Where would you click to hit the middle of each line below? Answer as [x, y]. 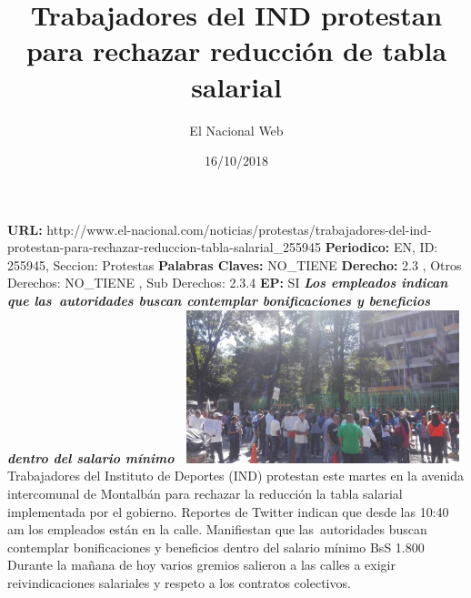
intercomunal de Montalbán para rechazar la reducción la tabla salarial [205, 493]
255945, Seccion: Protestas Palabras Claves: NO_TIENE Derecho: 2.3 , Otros [235, 264]
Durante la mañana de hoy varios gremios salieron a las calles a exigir [201, 565]
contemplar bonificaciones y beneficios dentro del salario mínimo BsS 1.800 [216, 547]
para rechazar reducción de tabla [236, 51]
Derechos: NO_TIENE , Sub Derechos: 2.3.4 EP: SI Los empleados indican [228, 283]
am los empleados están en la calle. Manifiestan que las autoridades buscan [217, 529]
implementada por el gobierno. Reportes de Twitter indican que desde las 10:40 [228, 511]
